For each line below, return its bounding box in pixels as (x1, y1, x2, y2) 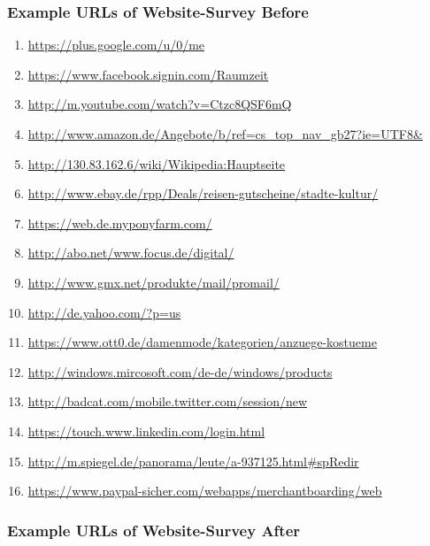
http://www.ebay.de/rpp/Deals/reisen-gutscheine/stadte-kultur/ (27, 184, 379, 203)
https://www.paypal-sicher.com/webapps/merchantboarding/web (27, 481, 382, 500)
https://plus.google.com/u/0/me (27, 35, 205, 54)
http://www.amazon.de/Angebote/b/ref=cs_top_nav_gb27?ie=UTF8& (27, 125, 423, 142)
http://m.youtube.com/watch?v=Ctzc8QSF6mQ (27, 95, 292, 113)
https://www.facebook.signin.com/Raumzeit (27, 65, 269, 83)
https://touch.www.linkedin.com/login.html (27, 421, 265, 440)
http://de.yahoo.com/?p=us (27, 303, 181, 321)
